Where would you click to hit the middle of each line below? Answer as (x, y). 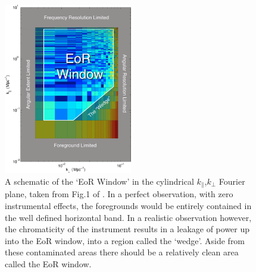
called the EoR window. (48, 264)
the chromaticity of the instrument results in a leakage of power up (127, 229)
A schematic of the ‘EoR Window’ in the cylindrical (99, 181)
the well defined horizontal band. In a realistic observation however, (128, 217)
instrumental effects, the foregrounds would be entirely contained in (128, 206)
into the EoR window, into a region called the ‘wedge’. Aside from (125, 240)
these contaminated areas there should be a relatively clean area (122, 252)
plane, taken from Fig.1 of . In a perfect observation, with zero (119, 194)
